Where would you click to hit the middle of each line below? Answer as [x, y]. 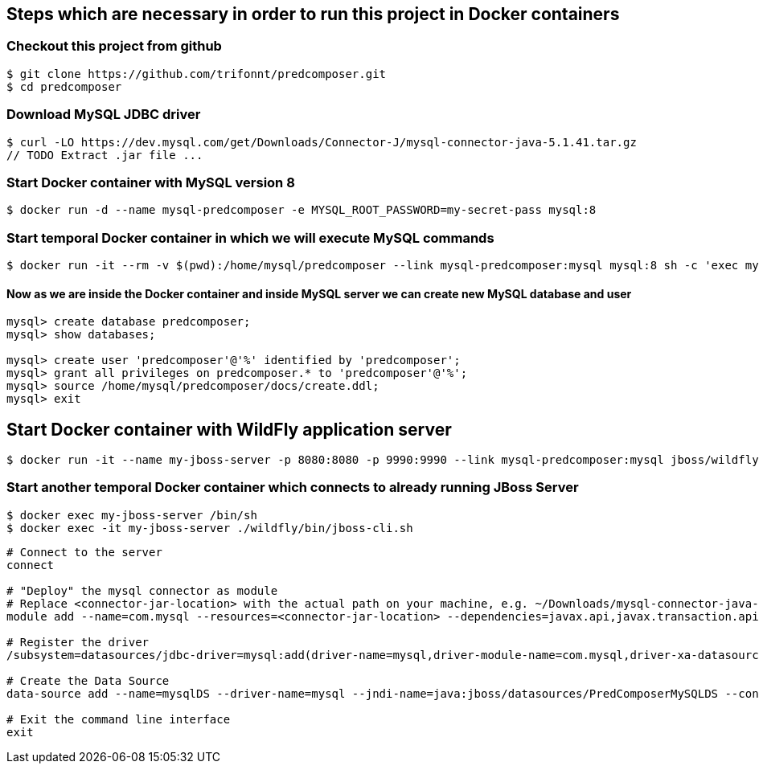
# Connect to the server [84, 552]
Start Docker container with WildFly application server [229, 429]
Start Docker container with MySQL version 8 [151, 182]
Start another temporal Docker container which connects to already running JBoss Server [293, 487]
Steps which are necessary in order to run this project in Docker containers [313, 14]
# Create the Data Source [88, 680]
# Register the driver [78, 642]
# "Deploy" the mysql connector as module [142, 590]
